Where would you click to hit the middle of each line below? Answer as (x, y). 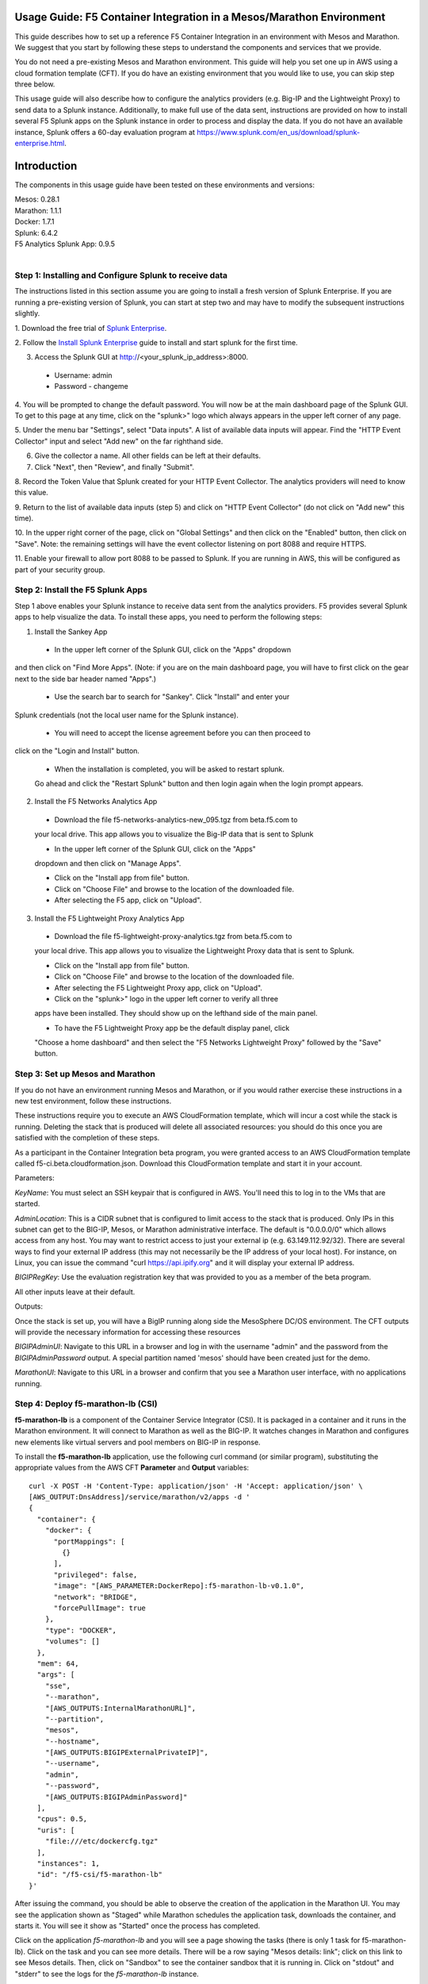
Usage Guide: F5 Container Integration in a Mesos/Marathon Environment (200, 17)
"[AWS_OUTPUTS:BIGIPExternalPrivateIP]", (127, 1753)
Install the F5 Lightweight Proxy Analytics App (110, 918)
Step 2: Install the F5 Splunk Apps (81, 590)
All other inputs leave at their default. (75, 1292)
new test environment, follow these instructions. (93, 1101)
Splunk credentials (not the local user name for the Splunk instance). (127, 715)
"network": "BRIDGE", (96, 1597)
